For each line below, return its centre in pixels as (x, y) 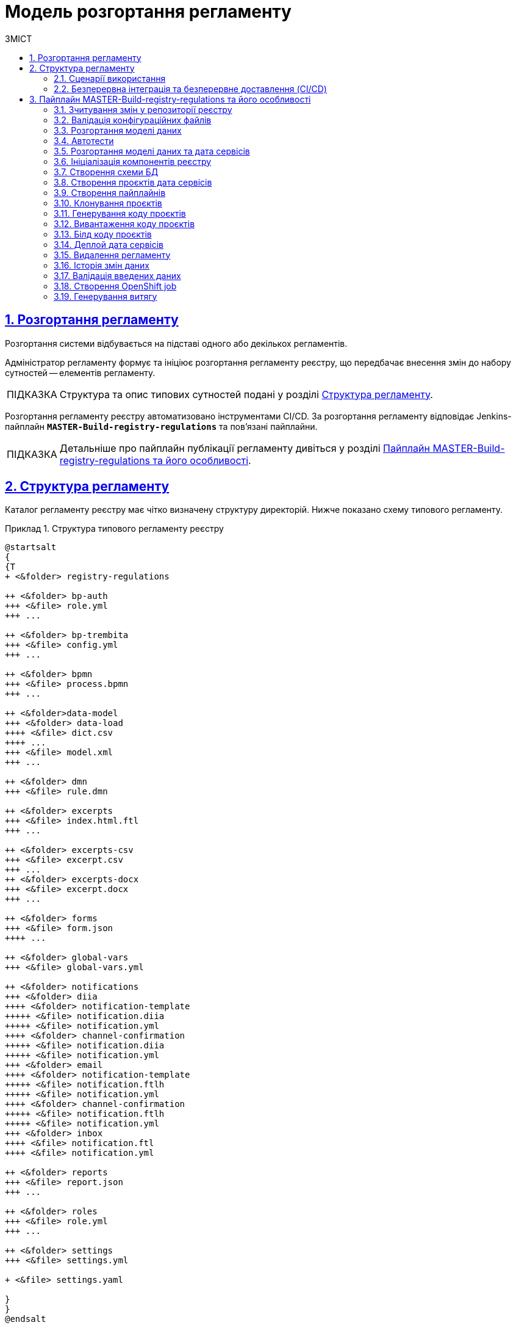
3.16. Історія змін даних (102, 265)
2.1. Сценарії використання (110, 78)
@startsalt (31, 547)
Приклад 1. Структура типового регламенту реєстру (114, 529)
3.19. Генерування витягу (106, 296)
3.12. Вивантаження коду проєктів (124, 223)
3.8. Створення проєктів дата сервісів (133, 182)
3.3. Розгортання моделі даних (118, 130)
